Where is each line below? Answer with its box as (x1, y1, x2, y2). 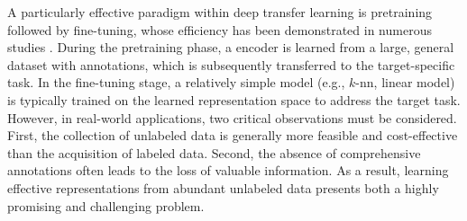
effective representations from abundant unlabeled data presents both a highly (7, 178, 439, 197)
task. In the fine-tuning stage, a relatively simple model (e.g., (7, 73, 345, 92)
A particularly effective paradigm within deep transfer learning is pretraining (7, 3, 433, 21)
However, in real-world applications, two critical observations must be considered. (7, 108, 457, 127)
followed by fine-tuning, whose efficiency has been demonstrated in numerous (7, 20, 432, 39)
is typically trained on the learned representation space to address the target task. (7, 90, 461, 109)
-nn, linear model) (355, 73, 455, 92)
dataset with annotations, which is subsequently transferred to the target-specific (7, 55, 455, 74)
